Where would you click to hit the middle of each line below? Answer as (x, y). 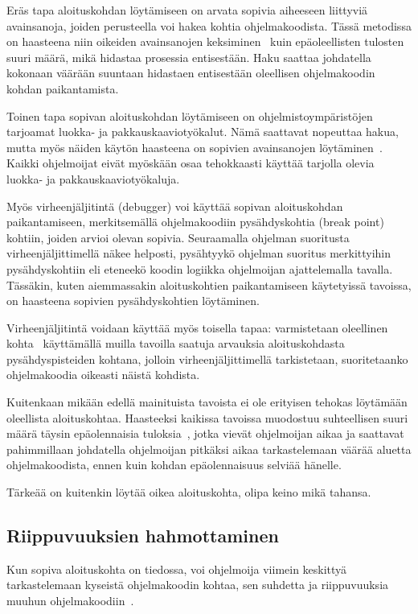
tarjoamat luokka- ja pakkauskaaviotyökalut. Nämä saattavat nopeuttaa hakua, (203, 132)
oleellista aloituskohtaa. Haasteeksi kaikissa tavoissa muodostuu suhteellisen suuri (207, 417)
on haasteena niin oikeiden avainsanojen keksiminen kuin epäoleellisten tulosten (205, 41)
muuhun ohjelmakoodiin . (70, 601)
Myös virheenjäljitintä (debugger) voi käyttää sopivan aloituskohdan (175, 206)
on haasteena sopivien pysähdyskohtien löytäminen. (133, 301)
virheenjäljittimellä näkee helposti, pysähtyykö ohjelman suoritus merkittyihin (199, 253)
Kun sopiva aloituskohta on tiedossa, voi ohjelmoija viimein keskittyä (177, 569)
